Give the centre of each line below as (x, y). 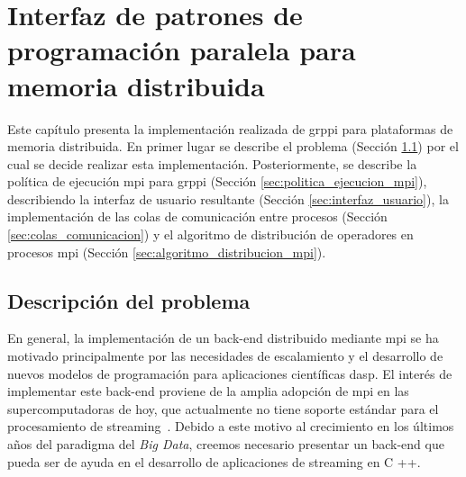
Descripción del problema (129, 300)
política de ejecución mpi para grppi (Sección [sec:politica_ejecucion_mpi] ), (217, 181)
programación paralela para (182, 50)
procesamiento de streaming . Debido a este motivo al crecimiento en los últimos (231, 426)
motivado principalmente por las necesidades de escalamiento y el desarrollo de (225, 356)
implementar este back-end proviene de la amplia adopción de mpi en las (208, 391)
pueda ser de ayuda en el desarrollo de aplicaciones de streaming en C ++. (214, 461)
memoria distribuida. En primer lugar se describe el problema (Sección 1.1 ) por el (233, 146)
